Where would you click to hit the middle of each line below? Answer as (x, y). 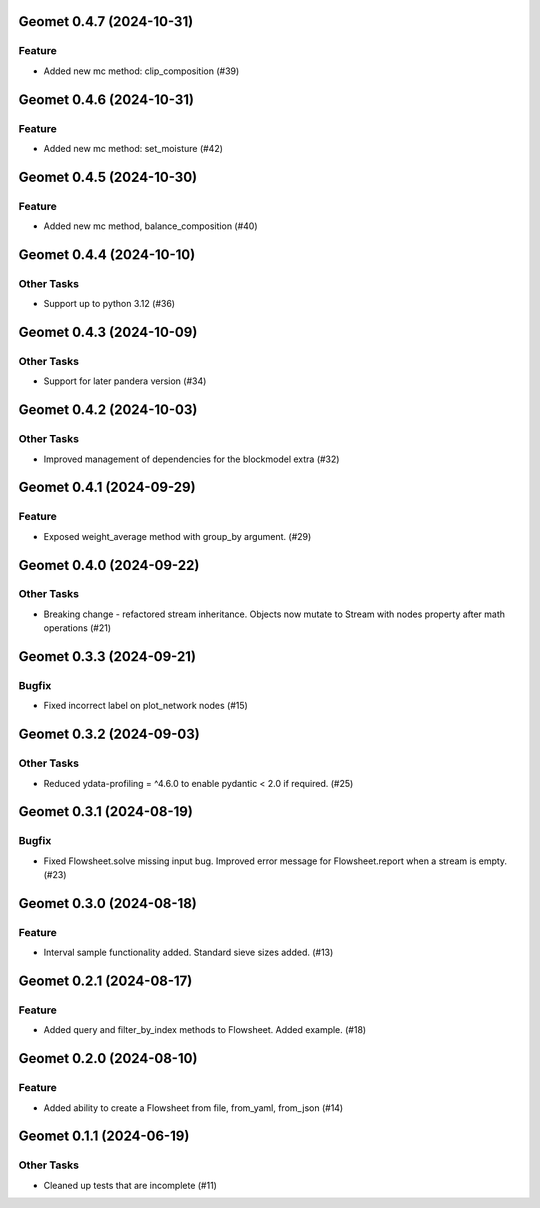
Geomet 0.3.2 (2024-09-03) (109, 734)
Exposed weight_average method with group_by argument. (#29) (177, 536)
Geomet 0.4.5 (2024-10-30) (108, 176)
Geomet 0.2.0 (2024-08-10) (108, 1058)
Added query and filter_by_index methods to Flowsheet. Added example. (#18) (205, 1030)
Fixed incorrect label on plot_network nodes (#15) (146, 706)
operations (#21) (77, 628)
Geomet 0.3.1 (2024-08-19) (106, 811)
